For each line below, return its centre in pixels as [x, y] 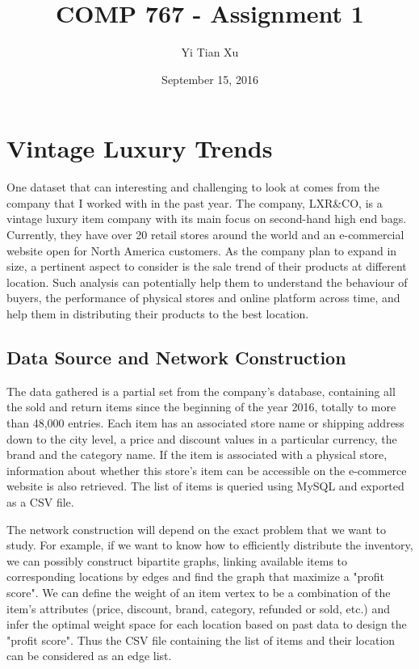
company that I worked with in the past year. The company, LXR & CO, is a [195, 202]
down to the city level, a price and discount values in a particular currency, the [202, 438]
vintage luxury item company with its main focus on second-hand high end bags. [207, 219]
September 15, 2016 [210, 79]
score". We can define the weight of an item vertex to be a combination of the [199, 592]
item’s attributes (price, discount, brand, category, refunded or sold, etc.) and [199, 608]
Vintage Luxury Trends [140, 148]
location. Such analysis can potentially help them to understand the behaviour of [207, 282]
